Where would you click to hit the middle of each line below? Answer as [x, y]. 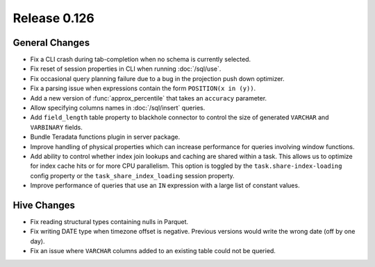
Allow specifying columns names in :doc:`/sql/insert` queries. [118, 108]
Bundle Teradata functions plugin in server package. [105, 137]
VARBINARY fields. [56, 127]
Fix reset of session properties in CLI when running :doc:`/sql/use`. [126, 69]
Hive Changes [44, 205]
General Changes [51, 43]
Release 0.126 [54, 18]
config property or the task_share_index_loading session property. [133, 175]
